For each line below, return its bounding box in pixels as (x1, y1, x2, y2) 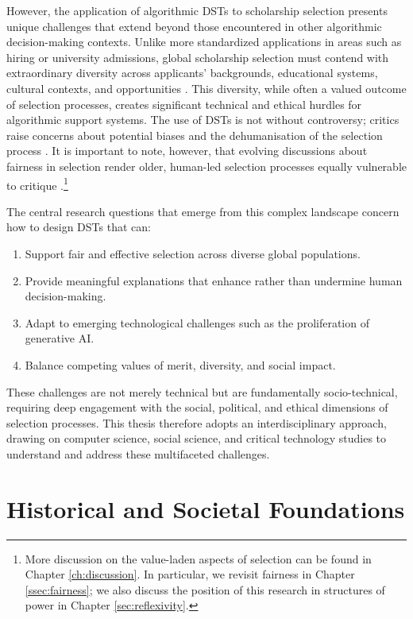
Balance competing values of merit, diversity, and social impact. (25, 356, 336, 373)
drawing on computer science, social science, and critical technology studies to (6, 430, 387, 447)
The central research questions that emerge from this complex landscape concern (6, 203, 399, 219)
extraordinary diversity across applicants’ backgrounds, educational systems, (6, 64, 378, 81)
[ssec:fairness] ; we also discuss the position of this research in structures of (25, 581, 385, 598)
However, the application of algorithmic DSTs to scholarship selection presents (6, 2, 388, 18)
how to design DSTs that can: (6, 219, 151, 235)
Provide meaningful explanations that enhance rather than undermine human (25, 272, 403, 288)
